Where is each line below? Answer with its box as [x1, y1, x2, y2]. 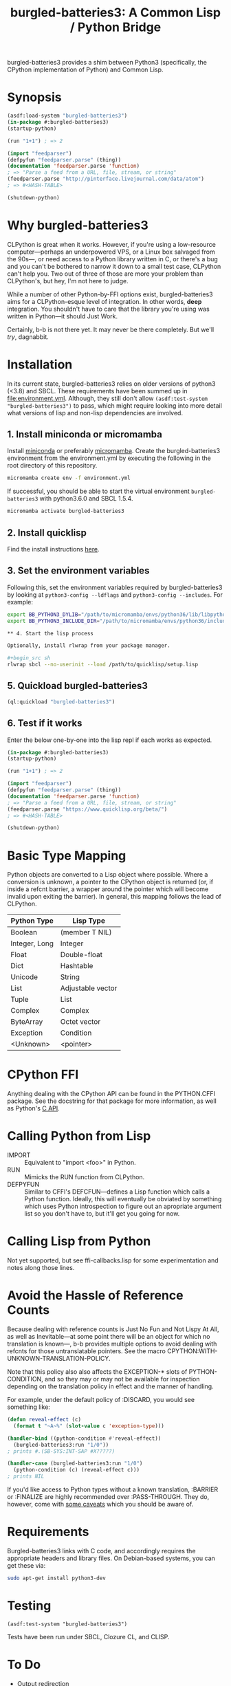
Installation [7, 356, 73, 372]
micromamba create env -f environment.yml [7, 474, 131, 482]
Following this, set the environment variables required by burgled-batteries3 [7, 583, 223, 591]
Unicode [10, 972, 38, 982]
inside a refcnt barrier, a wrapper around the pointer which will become [7, 885, 209, 893]
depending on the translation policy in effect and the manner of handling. [7, 1382, 214, 1390]
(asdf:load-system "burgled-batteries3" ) [7, 112, 128, 120]
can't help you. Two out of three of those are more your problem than [7, 270, 203, 278]
